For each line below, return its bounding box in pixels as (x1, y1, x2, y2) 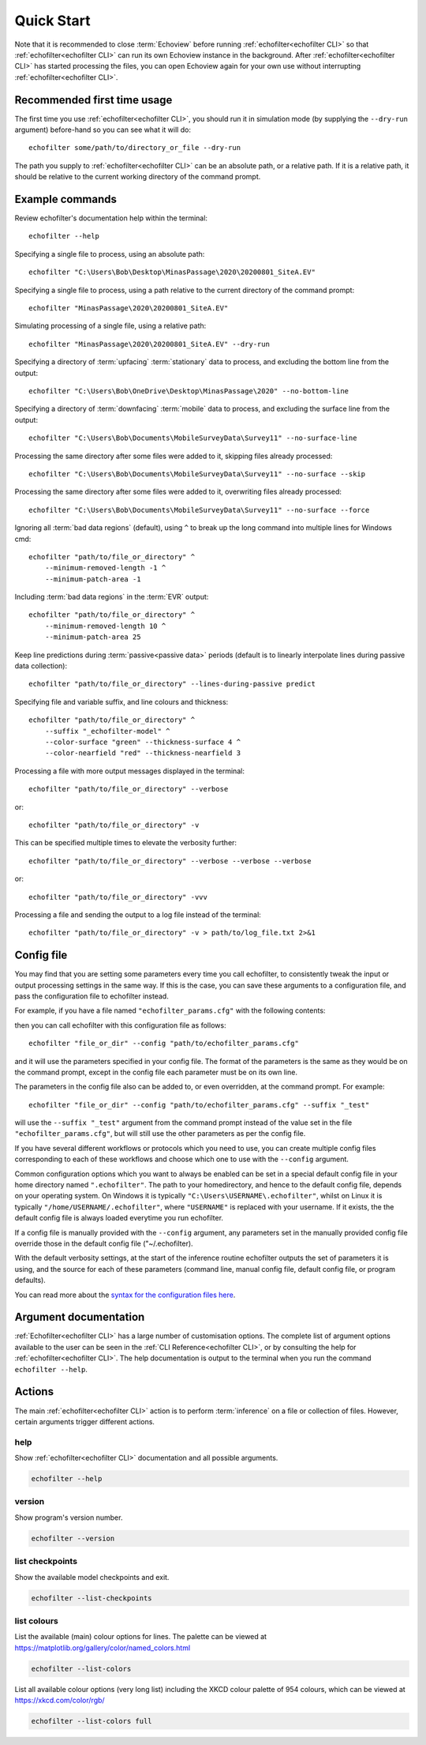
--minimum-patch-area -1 (44, 574, 141, 584)
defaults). (14, 1276, 47, 1285)
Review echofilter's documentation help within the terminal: (14, 213, 208, 223)
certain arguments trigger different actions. (14, 1416, 155, 1426)
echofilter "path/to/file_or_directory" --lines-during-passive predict (28, 679, 316, 689)
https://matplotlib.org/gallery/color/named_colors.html (14, 1643, 191, 1653)
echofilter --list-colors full (31, 1717, 153, 1725)
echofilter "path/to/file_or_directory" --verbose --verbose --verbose (28, 856, 312, 865)
